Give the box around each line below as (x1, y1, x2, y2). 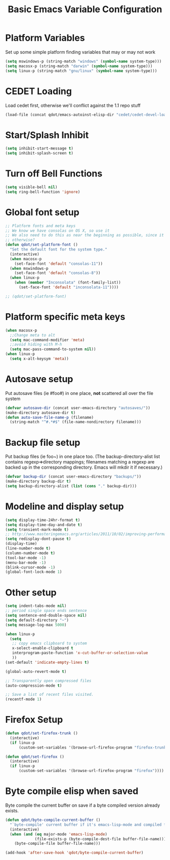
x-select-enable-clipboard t (12, 646, 73, 651)
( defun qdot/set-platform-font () (5, 242, 78, 248)
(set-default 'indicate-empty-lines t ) (5, 660, 90, 665)
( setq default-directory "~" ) (5, 618, 69, 623)
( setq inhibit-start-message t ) (5, 146, 73, 151)
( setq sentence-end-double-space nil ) (5, 613, 87, 618)
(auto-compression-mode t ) (5, 683, 62, 688)
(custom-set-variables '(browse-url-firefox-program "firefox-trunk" (18, 745, 168, 750)
